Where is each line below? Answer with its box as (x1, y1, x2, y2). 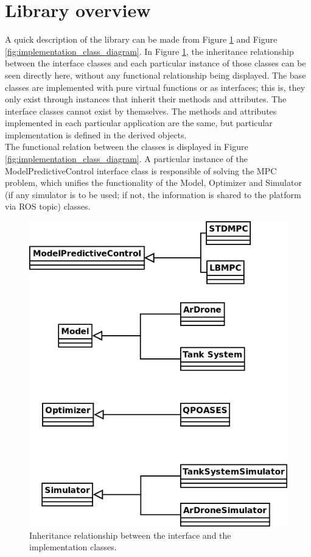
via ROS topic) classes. (5, 200, 91, 213)
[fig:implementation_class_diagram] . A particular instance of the (5, 152, 248, 165)
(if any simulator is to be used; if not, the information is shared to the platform (5, 188, 301, 200)
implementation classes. (29, 541, 117, 553)
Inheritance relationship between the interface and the (29, 528, 231, 541)
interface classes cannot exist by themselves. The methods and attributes (5, 104, 277, 117)
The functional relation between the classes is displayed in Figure (5, 140, 248, 153)
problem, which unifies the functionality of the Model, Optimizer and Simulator (5, 176, 302, 189)
